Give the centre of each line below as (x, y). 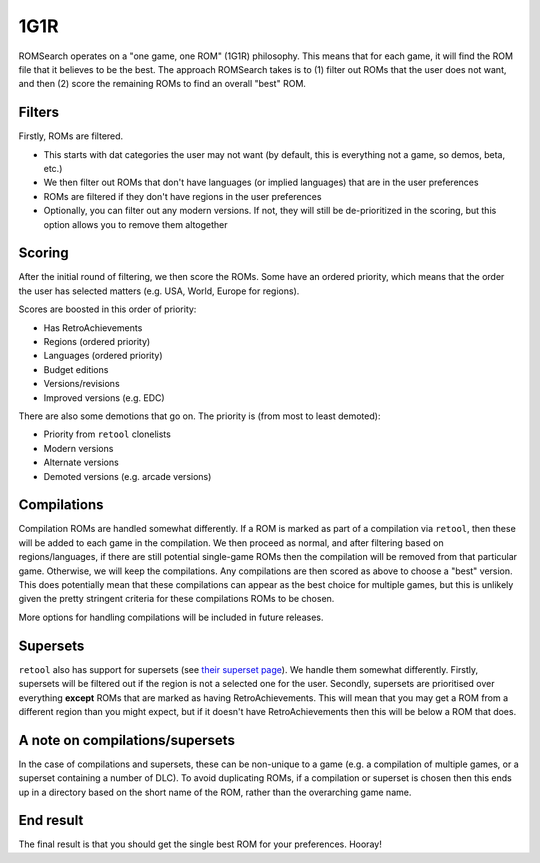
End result (51, 820)
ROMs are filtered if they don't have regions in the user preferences (182, 196)
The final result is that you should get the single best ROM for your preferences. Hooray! (200, 844)
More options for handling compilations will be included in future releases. (171, 617)
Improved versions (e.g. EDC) (104, 397)
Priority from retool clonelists (107, 434)
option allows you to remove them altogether (135, 224)
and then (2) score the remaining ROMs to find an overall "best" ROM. (162, 84)
